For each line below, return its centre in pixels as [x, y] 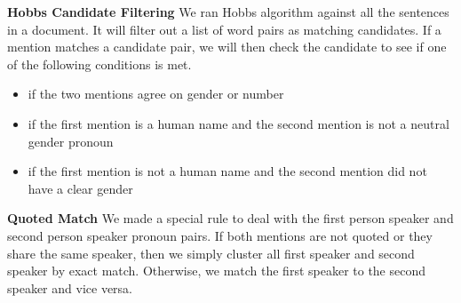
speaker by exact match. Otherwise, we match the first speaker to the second [217, 271]
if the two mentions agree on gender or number [156, 94]
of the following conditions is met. [99, 64]
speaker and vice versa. [70, 287]
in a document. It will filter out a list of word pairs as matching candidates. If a [224, 29]
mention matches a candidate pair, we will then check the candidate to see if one [227, 47]
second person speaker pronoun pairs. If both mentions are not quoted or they [220, 235]
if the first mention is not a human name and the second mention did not [227, 171]
